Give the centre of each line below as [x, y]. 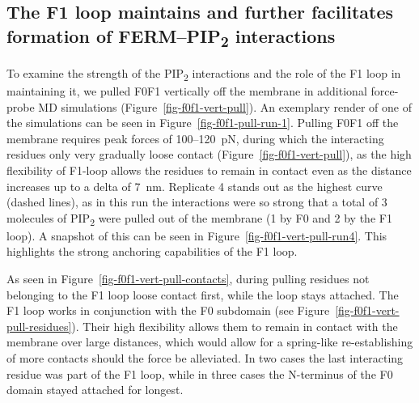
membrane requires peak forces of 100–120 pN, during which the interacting [195, 138]
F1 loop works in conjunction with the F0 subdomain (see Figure [168, 310]
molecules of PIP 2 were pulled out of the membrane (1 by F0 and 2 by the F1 [199, 218]
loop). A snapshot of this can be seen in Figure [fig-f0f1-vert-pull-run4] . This [197, 235]
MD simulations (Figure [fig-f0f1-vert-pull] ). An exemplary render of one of [225, 106]
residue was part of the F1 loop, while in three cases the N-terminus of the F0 [200, 373]
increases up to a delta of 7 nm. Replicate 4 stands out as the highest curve [195, 186]
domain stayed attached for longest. [95, 390]
